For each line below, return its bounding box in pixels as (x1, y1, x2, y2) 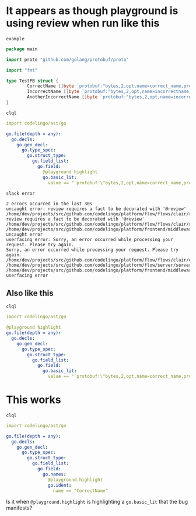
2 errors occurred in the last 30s (6, 201, 93, 207)
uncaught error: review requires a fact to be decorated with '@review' (6, 206, 187, 212)
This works (6, 393, 61, 407)
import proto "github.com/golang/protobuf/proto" (6, 57, 129, 63)
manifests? (6, 504, 33, 511)
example (6, 36, 25, 42)
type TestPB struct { (6, 78, 59, 84)
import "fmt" (6, 67, 38, 73)
